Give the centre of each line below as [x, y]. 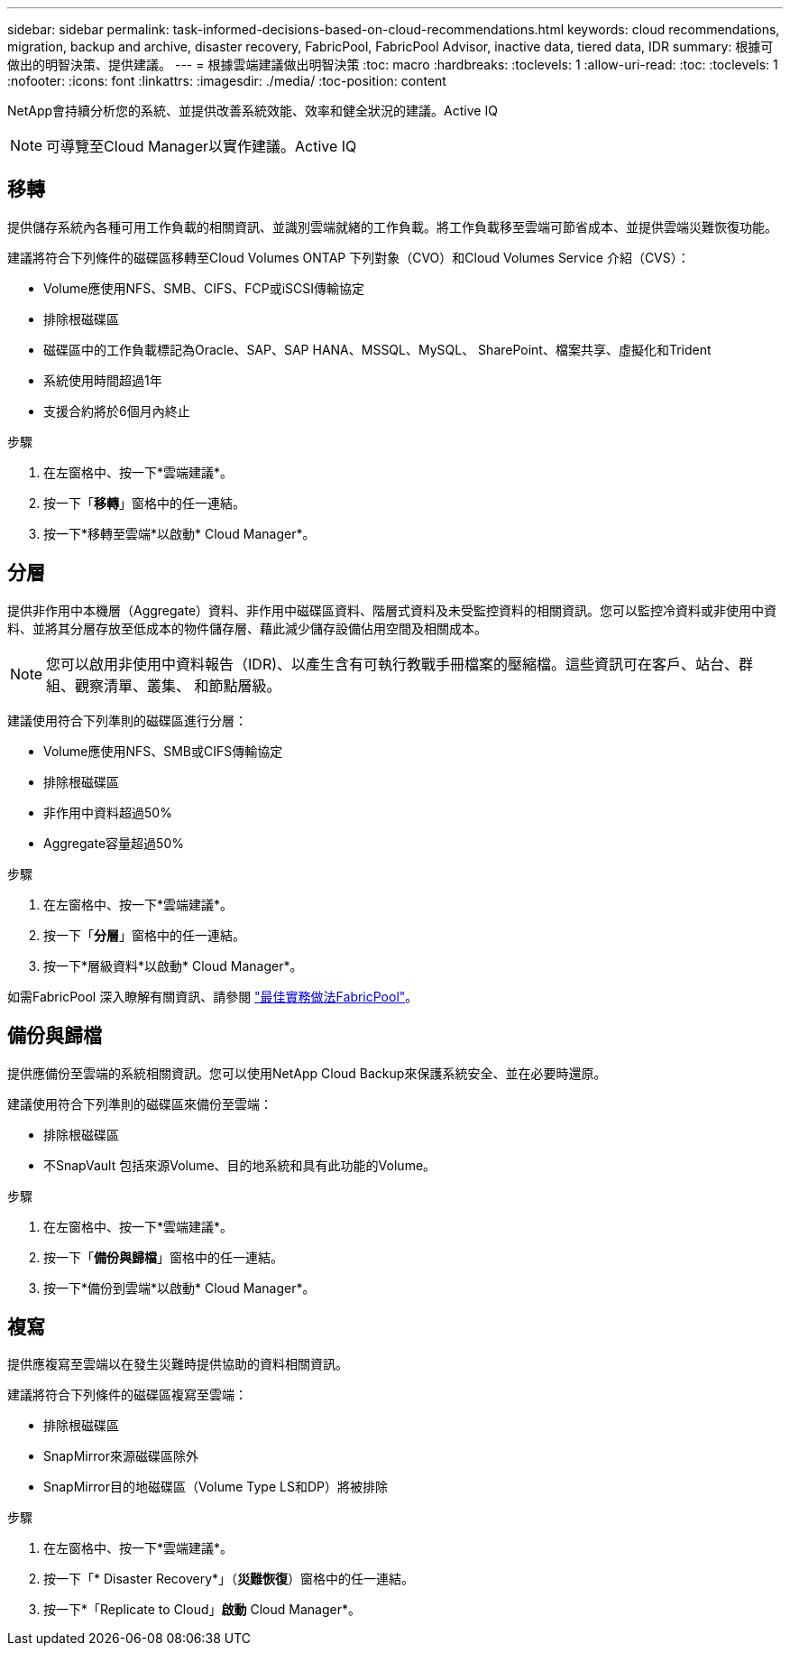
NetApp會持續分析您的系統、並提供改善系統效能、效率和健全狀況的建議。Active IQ [253, 111]
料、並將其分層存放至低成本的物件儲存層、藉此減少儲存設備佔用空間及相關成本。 [247, 628]
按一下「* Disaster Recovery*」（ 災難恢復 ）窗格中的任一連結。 [229, 1579]
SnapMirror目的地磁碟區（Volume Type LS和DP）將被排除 [216, 1487]
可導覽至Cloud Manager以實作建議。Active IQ [202, 146]
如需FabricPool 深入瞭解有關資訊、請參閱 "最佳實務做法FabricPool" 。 [213, 996]
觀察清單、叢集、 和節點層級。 [178, 685]
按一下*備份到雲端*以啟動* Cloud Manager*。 [179, 1288]
